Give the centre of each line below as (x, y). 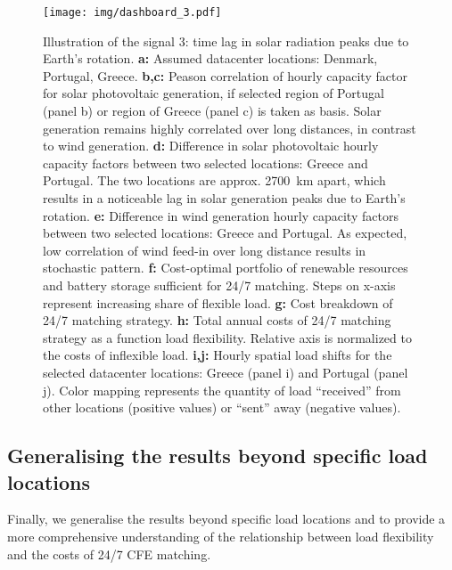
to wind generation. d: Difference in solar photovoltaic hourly (211, 146)
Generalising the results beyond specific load (218, 456)
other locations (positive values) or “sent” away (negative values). (222, 407)
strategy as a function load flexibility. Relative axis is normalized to (227, 337)
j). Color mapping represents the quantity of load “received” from (222, 390)
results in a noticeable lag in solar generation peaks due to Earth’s (224, 198)
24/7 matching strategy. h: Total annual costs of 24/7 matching (217, 320)
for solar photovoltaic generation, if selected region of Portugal (214, 93)
